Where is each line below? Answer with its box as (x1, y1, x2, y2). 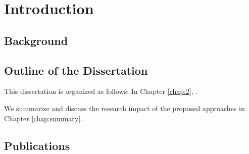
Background (4, 32, 68, 48)
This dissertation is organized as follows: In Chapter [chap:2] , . (4, 86, 198, 96)
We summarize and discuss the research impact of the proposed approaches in (4, 102, 245, 113)
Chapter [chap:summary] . (4, 113, 82, 123)
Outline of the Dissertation (4, 62, 148, 78)
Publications (4, 137, 70, 153)
